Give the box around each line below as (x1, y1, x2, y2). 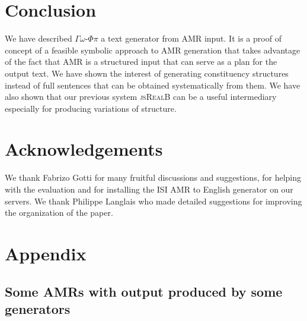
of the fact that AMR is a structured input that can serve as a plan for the (5, 55, 277, 68)
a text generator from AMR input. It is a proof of (101, 32, 282, 45)
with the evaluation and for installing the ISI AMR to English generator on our (5, 183, 293, 195)
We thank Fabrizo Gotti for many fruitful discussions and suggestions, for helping (5, 171, 302, 184)
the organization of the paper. (5, 206, 113, 219)
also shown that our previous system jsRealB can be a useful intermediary (5, 90, 277, 103)
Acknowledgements (5, 137, 163, 161)
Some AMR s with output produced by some (5, 282, 283, 300)
